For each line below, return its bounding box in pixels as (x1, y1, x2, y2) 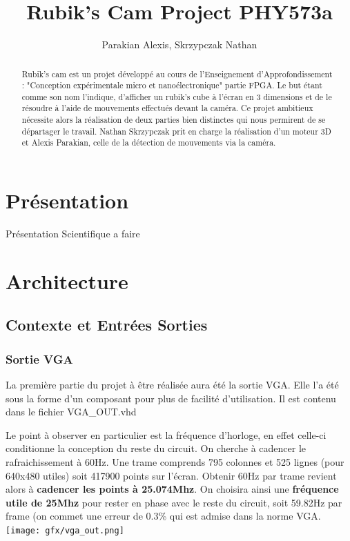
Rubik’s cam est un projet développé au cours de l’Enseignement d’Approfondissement (21, 68, 333, 79)
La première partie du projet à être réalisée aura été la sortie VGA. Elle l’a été (6, 377, 339, 392)
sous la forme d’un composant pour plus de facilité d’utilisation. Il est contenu (6, 391, 336, 405)
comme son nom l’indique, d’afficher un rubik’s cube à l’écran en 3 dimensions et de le (21, 90, 332, 102)
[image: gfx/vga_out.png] (6, 525, 124, 535)
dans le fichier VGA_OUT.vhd (6, 404, 137, 419)
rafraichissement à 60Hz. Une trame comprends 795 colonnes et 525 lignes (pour (6, 454, 344, 469)
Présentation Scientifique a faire (6, 226, 140, 241)
